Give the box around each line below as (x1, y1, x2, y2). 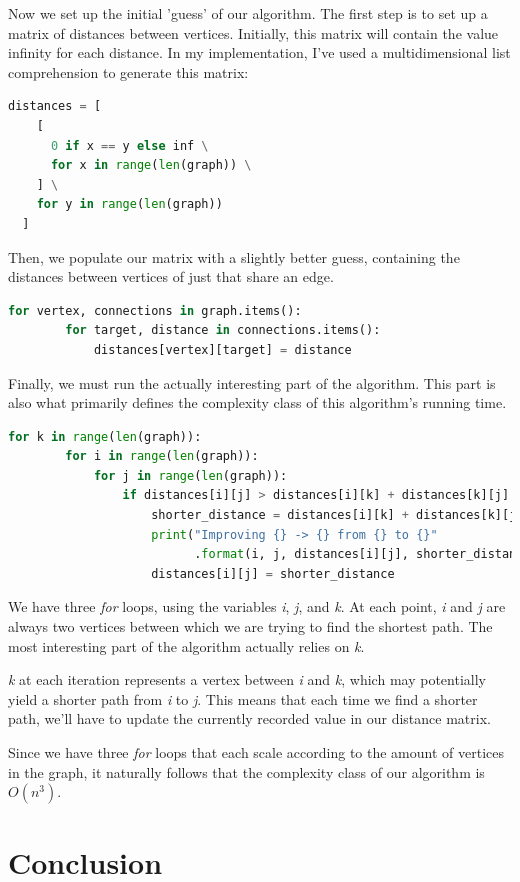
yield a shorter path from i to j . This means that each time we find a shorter (8, 688, 478, 709)
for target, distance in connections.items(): (65, 323, 381, 338)
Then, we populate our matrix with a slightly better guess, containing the (8, 246, 460, 267)
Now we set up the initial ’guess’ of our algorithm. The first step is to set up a (8, 3, 488, 23)
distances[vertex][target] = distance (93, 342, 352, 357)
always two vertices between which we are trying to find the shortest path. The (8, 616, 493, 637)
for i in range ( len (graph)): (65, 449, 259, 464)
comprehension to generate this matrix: (8, 61, 249, 82)
